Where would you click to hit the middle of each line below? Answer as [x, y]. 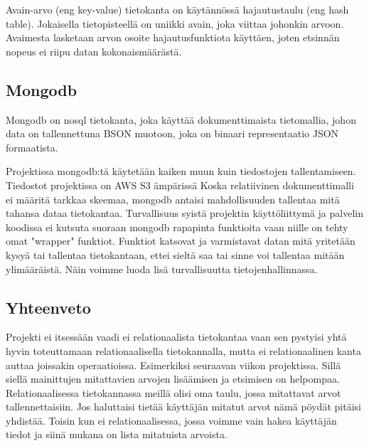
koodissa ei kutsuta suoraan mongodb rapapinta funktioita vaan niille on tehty [177, 227]
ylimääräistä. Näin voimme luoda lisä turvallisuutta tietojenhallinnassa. [162, 269]
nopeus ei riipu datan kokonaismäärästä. [94, 51]
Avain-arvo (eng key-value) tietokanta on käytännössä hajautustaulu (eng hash [177, 9]
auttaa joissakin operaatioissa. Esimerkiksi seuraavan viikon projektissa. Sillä [173, 365]
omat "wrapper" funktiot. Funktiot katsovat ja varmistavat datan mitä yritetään [181, 241]
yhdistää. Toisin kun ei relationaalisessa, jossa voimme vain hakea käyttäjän [171, 420]
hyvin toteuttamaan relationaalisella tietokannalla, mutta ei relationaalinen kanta [183, 350]
